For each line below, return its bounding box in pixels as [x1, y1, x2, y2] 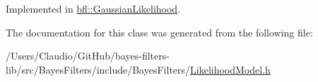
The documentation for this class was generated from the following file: [6, 25, 313, 39]
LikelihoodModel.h [190, 62, 271, 76]
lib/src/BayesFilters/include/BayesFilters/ [6, 62, 191, 76]
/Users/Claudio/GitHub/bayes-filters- [6, 48, 170, 63]
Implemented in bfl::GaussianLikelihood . [6, 1, 181, 15]
